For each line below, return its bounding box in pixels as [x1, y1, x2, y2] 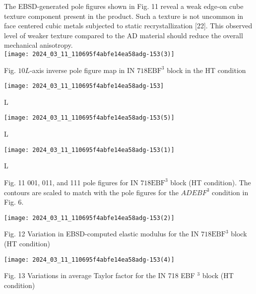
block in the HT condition [167, 65, 246, 75]
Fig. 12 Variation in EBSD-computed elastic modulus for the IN [4, 228, 199, 239]
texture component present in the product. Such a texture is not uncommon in [4, 10, 244, 21]
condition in [212, 187, 249, 197]
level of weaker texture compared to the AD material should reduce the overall [4, 30, 243, 40]
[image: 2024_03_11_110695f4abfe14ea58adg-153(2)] [4, 214, 175, 221]
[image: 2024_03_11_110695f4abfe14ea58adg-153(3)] [4, 50, 175, 58]
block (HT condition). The [170, 177, 251, 187]
